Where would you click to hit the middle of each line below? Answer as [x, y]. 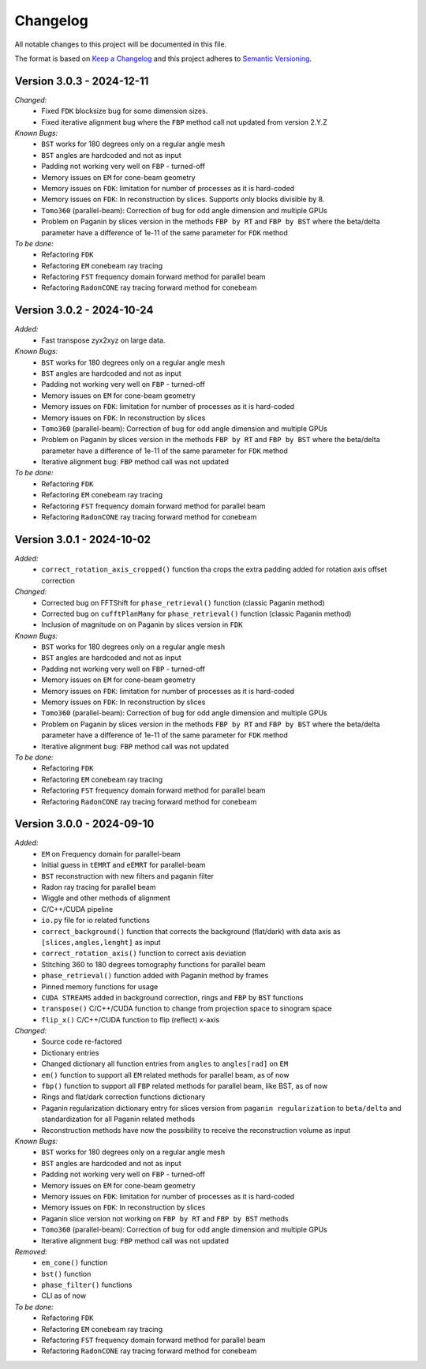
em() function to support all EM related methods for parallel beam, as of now [165, 1075]
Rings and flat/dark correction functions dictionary [123, 1097]
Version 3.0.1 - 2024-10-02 [83, 540]
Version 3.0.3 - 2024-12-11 [82, 81]
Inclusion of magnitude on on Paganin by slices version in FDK [142, 624]
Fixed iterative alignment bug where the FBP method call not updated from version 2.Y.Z [184, 122]
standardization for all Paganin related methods [118, 1119]
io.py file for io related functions [95, 921]
